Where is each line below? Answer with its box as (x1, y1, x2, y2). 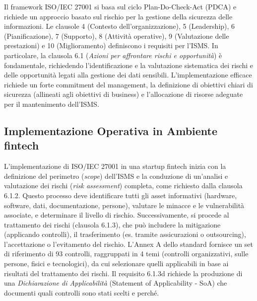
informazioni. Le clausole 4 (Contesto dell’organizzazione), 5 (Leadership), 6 (4, 21, 235, 31)
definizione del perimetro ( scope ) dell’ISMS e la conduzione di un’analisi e (4, 170, 228, 181)
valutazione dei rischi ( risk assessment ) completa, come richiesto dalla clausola (4, 180, 243, 191)
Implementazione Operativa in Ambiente (4, 123, 218, 138)
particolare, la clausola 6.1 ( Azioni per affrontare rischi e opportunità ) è (4, 50, 222, 60)
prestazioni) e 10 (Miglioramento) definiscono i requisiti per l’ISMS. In (4, 40, 218, 51)
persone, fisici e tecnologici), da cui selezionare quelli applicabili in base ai (4, 258, 229, 269)
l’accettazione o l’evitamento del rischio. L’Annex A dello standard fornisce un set (4, 238, 253, 249)
